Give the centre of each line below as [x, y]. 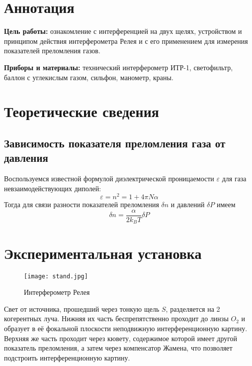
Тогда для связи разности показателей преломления [82, 204]
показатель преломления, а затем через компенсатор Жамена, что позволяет [118, 348]
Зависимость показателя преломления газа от [115, 143]
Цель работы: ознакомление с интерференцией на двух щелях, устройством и [123, 31]
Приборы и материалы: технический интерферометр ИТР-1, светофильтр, [119, 67]
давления [26, 158]
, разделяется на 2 [193, 308]
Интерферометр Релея [57, 292]
